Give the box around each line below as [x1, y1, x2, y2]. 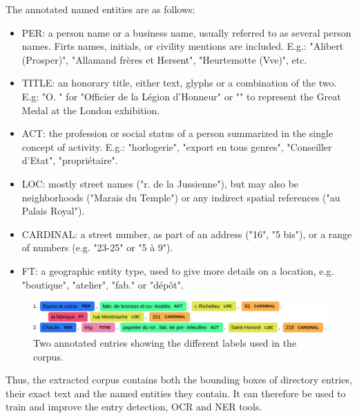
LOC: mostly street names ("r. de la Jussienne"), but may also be [21, 176, 299, 190]
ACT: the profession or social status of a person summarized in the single [21, 126, 334, 140]
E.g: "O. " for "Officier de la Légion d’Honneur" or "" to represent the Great [21, 89, 341, 103]
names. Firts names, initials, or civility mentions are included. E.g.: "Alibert [21, 39, 344, 53]
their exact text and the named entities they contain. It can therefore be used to [6, 385, 346, 400]
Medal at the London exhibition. [21, 102, 160, 117]
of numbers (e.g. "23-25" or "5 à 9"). [21, 240, 173, 255]
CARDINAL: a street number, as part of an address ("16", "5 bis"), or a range [21, 226, 352, 241]
